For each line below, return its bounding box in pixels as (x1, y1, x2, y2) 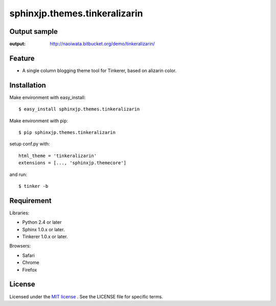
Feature (9, 54, 35, 62)
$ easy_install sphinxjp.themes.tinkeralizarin (18, 106, 140, 112)
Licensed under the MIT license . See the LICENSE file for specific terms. (9, 293, 163, 299)
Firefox (22, 267, 37, 273)
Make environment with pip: (9, 118, 68, 124)
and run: (9, 171, 28, 178)
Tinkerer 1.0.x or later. (22, 233, 68, 240)
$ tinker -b (18, 183, 49, 189)
